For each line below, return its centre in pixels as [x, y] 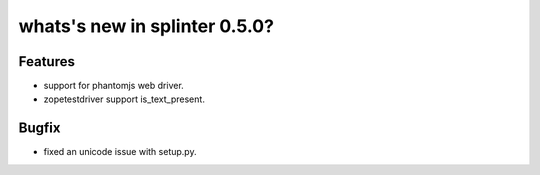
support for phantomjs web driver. [113, 86]
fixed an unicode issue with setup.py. [120, 152]
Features [46, 61]
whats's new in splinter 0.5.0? [146, 26]
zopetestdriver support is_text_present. [124, 99]
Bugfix [39, 128]
